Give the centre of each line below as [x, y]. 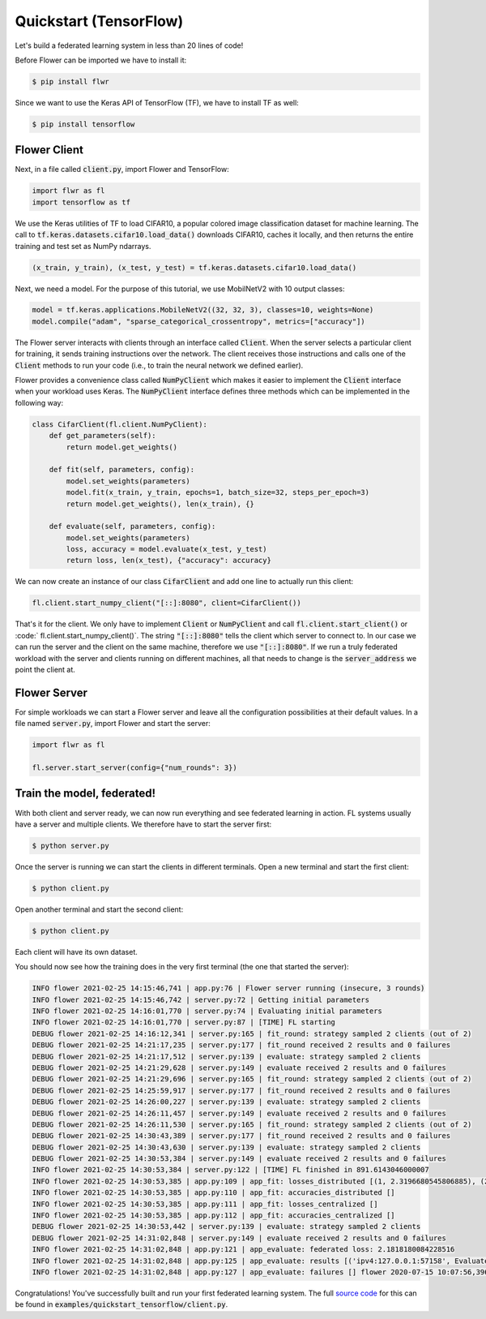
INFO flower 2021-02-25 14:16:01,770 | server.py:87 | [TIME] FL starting [184, 1023]
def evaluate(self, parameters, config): [132, 526]
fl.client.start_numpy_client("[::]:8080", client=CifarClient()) [166, 603]
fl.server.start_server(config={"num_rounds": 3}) [135, 768]
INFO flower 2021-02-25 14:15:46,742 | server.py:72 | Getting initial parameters [201, 999]
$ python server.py [70, 845]
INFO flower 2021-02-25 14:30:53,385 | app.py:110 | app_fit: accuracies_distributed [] [214, 1193]
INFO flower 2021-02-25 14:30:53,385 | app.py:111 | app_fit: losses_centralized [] [205, 1204]
